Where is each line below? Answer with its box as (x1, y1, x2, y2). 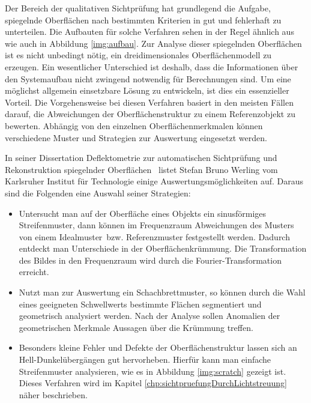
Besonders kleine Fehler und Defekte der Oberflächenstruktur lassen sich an (19, 341, 297, 354)
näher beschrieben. (19, 388, 88, 401)
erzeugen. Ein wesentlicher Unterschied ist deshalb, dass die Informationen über (5, 60, 298, 73)
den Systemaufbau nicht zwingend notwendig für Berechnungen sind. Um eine (5, 72, 291, 85)
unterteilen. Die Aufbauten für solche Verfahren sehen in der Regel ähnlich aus (5, 25, 294, 38)
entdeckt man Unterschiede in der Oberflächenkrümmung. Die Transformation (19, 242, 307, 255)
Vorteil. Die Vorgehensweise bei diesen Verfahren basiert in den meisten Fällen (5, 95, 294, 108)
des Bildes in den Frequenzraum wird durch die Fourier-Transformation (19, 253, 282, 266)
